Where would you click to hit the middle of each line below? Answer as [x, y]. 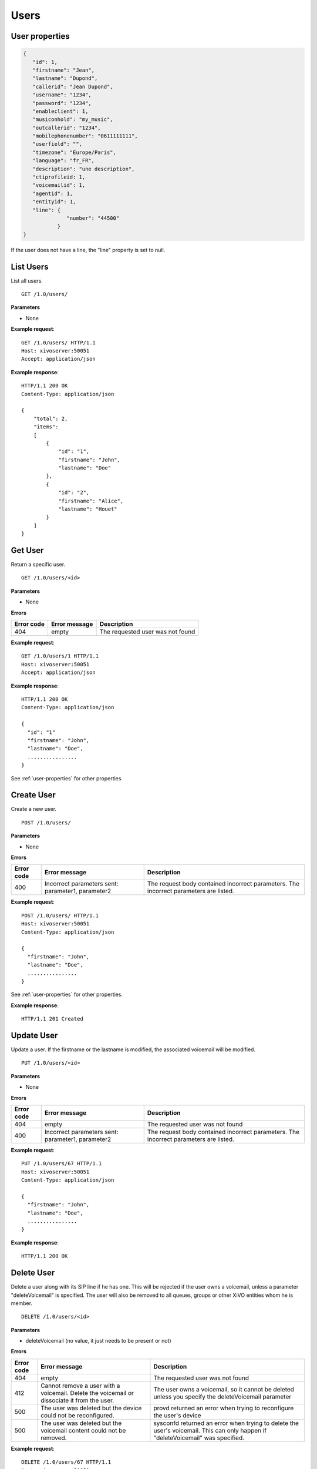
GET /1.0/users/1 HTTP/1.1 [60, 656]
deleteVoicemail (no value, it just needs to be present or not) [98, 1341]
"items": [46, 427]
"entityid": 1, [54, 202]
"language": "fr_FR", [64, 161]
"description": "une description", [84, 169]
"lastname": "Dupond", [65, 78]
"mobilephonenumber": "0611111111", [85, 136]
